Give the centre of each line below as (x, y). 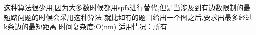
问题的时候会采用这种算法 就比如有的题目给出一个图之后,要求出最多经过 (135, 17)
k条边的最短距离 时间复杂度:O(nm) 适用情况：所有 (86, 26)
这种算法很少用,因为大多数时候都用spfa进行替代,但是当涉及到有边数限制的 (124, 7)
